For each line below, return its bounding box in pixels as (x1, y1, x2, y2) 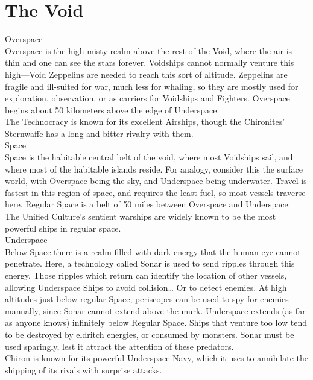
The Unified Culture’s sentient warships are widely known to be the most (5, 210, 276, 223)
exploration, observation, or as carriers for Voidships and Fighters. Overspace (5, 92, 290, 104)
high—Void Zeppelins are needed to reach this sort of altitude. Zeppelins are (5, 68, 288, 80)
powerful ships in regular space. (5, 221, 121, 234)
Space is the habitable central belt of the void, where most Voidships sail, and (5, 151, 293, 163)
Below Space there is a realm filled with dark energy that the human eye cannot (5, 245, 301, 258)
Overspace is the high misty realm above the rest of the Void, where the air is (5, 44, 292, 57)
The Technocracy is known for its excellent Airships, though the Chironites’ (5, 115, 285, 128)
